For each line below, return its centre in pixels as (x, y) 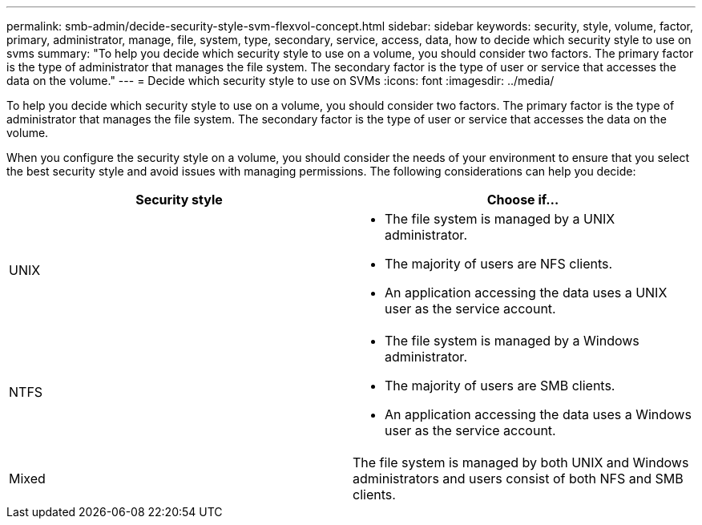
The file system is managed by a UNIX (500, 219)
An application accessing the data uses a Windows (538, 414)
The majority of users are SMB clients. (500, 386)
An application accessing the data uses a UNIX (526, 293)
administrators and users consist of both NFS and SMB (518, 479)
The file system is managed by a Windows (512, 341)
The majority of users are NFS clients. (499, 264)
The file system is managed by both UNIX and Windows (521, 462)
